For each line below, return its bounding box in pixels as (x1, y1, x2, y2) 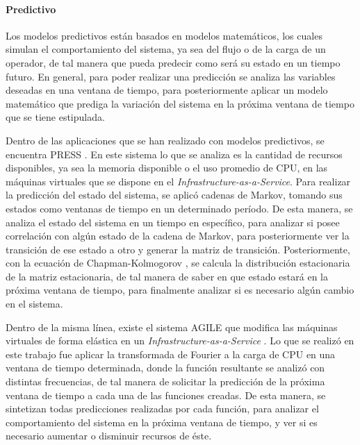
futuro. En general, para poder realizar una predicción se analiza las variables (6, 69, 336, 83)
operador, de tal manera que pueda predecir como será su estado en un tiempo (6, 55, 341, 69)
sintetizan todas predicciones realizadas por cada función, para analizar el (6, 401, 319, 416)
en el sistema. (6, 296, 63, 311)
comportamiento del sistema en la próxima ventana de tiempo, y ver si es (6, 414, 318, 429)
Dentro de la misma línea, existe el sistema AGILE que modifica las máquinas (6, 319, 338, 334)
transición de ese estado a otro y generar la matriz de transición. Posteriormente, (6, 242, 350, 256)
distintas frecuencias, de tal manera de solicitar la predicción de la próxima (6, 374, 325, 389)
